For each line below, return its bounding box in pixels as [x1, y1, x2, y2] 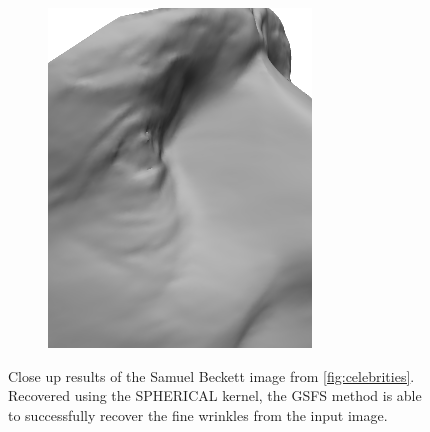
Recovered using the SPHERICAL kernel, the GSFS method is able [8, 385, 422, 406]
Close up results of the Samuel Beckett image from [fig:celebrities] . [8, 365, 415, 386]
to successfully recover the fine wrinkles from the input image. [8, 404, 388, 425]
